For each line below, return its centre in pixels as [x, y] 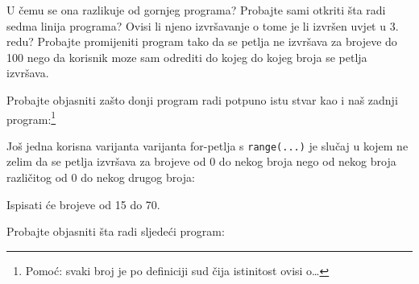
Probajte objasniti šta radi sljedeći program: [116, 231]
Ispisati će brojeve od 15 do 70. [83, 204]
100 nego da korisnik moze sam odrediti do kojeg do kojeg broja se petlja [187, 57]
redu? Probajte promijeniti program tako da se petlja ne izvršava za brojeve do [202, 41]
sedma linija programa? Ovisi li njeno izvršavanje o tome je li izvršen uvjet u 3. [203, 25]
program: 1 [31, 117]
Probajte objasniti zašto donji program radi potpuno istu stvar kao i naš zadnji [202, 99]
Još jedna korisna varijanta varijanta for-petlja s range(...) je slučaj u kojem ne [207, 145]
